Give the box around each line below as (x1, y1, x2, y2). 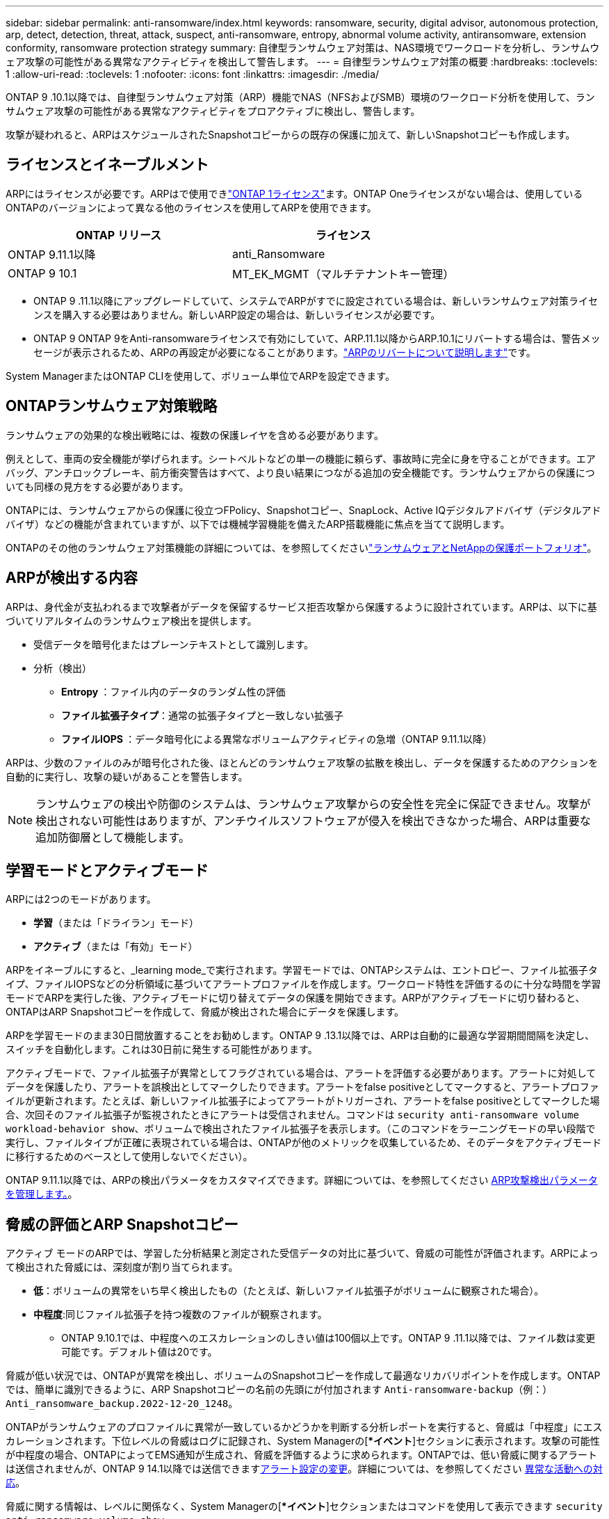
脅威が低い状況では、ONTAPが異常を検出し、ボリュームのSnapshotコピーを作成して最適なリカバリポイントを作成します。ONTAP (6, 1369, 601, 1382)
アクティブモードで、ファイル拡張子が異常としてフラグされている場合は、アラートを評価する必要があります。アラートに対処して (6, 1067, 596, 1079)
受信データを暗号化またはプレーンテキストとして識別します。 (33, 638, 314, 650)
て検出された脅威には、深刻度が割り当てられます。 (6, 1261, 238, 1273)
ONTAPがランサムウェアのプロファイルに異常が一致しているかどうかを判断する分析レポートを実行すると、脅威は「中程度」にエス (6, 1421, 603, 1433)
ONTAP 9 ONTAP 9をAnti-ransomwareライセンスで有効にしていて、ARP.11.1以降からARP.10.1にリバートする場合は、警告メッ (33, 332, 601, 344)
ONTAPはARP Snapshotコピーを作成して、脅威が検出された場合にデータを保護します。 (6, 1006, 405, 1018)
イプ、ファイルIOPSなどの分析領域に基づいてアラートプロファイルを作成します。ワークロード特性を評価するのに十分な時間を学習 (6, 978, 601, 990)
